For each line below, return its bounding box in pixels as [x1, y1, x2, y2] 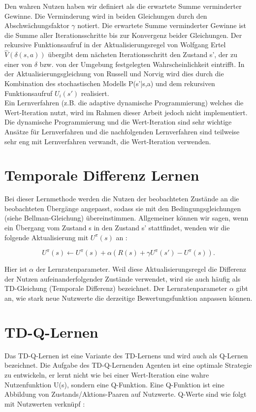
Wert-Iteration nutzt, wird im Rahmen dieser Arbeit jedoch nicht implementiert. [4, 107, 248, 117]
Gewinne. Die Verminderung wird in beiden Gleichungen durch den [4, 10, 207, 21]
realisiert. [81, 88, 109, 98]
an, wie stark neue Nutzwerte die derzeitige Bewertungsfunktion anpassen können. [4, 293, 253, 303]
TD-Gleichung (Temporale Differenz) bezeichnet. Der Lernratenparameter [4, 283, 227, 293]
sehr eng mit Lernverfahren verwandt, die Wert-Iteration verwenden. [4, 136, 211, 146]
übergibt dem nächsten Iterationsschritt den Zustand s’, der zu [48, 49, 237, 60]
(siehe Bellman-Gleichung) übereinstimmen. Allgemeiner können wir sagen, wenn [4, 213, 249, 223]
